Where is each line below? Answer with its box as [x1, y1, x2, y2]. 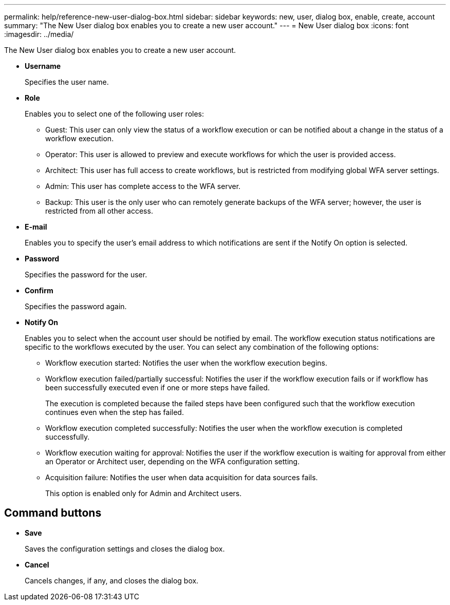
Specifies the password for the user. [25, 270, 147, 279]
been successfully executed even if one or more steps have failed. [45, 383, 270, 392]
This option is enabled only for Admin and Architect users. [45, 489, 242, 498]
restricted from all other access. [45, 206, 153, 215]
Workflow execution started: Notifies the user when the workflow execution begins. [45, 358, 327, 367]
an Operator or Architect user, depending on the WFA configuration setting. [45, 457, 300, 466]
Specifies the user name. [25, 78, 109, 86]
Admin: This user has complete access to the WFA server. [45, 182, 241, 191]
